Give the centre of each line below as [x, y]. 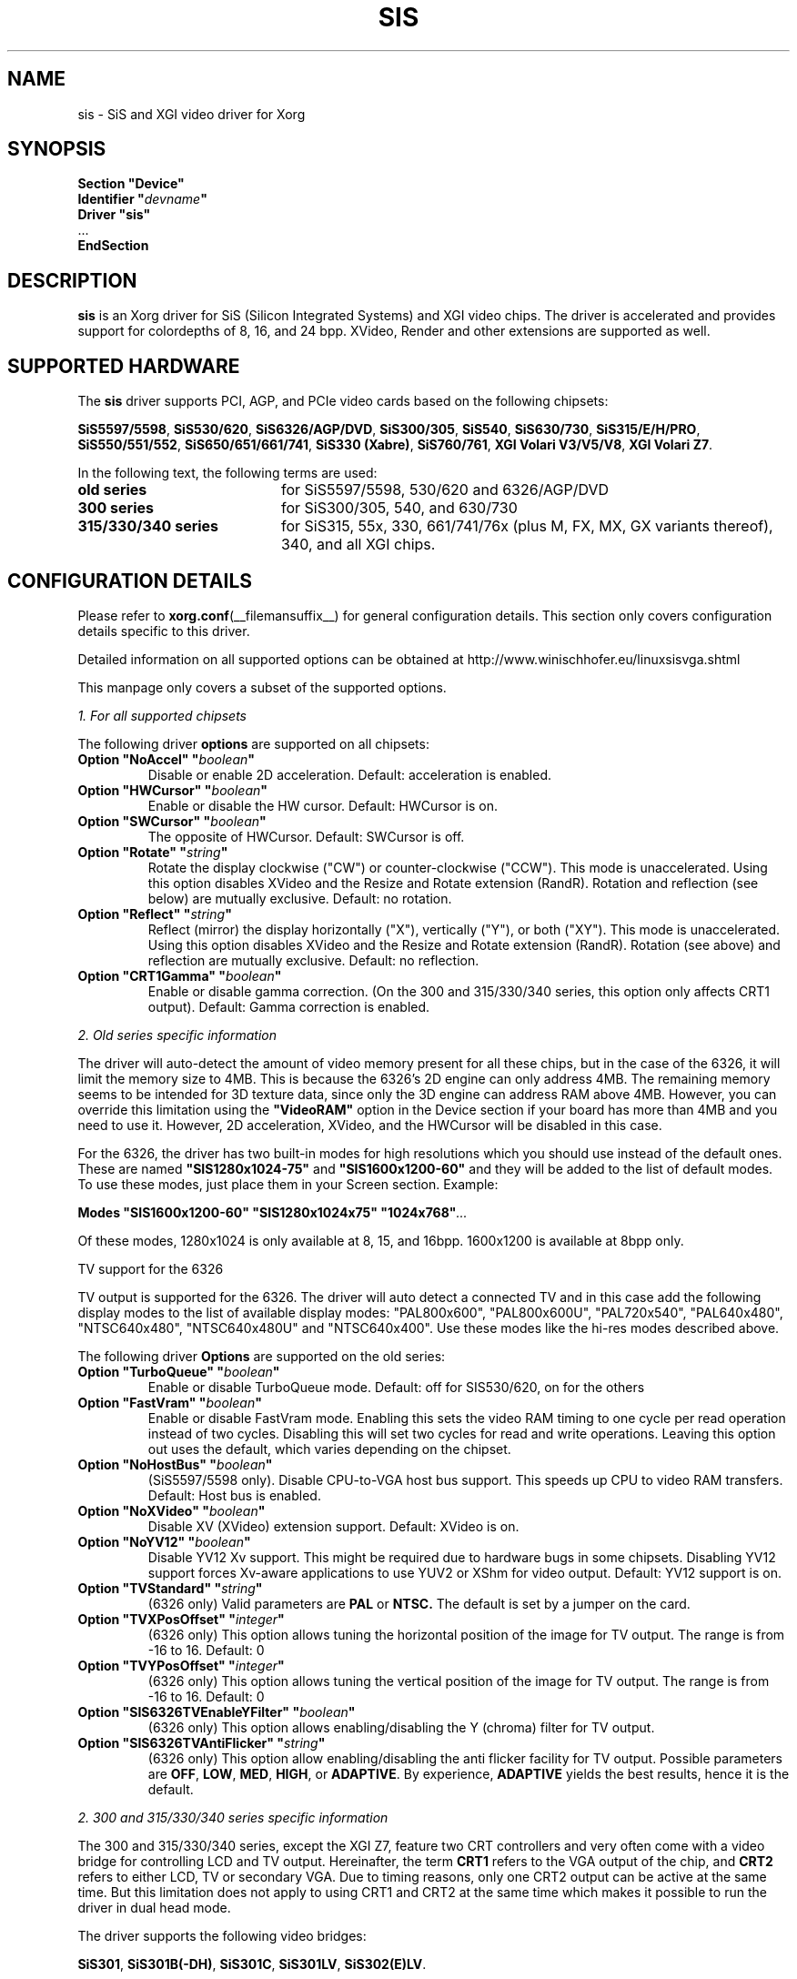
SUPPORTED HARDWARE [124, 366]
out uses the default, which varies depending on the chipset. [329, 1449]
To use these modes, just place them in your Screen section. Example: [288, 1184]
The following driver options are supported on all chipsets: [253, 743]
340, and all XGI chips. [358, 545]
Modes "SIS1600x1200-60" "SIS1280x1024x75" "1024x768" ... [272, 1212]
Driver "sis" [114, 215]
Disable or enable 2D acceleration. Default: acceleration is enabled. [349, 774]
